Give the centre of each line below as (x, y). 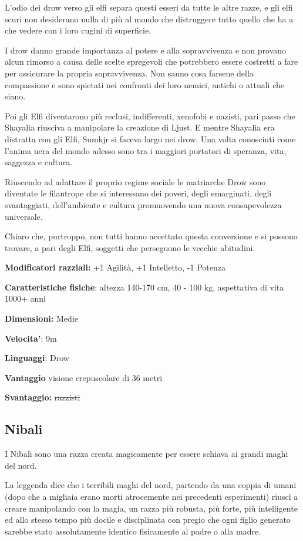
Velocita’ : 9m (31, 338)
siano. (15, 96)
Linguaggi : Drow (37, 358)
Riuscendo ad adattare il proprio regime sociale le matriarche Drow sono (135, 181)
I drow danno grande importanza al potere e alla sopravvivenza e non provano (146, 50)
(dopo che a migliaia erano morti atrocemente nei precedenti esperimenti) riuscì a (151, 497)
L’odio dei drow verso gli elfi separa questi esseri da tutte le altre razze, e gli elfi (149, 7)
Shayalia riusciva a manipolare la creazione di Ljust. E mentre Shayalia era (140, 127)
